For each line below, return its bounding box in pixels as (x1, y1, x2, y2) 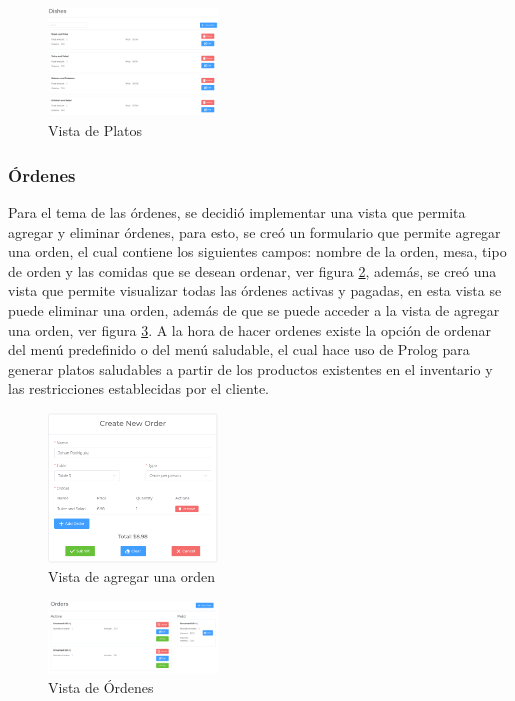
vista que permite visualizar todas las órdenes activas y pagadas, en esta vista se (8, 280, 502, 301)
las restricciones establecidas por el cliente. (8, 378, 270, 399)
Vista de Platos (48, 120, 143, 141)
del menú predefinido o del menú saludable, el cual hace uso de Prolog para (8, 339, 470, 360)
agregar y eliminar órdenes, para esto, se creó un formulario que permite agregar (8, 221, 501, 242)
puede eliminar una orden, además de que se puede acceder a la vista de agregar (8, 300, 500, 321)
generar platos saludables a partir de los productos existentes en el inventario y (8, 358, 493, 379)
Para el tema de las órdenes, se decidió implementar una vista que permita (8, 202, 466, 223)
